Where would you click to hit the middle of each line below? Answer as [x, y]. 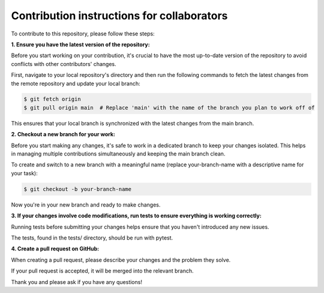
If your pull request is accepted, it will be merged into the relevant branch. [102, 271]
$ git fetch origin [52, 99]
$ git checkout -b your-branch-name [78, 189]
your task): [25, 173]
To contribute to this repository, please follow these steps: [83, 34]
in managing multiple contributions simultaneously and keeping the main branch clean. [118, 154]
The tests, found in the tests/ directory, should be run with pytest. [92, 238]
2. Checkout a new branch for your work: [63, 134]
